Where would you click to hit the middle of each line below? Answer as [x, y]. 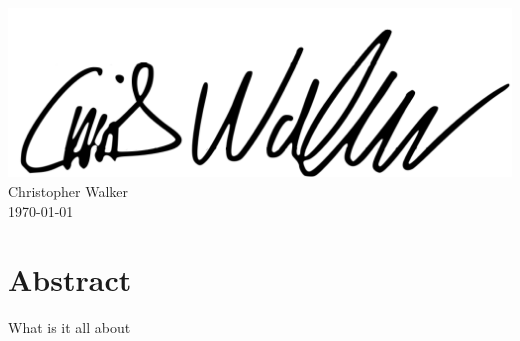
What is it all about [69, 327]
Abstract [70, 279]
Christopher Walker [68, 190]
